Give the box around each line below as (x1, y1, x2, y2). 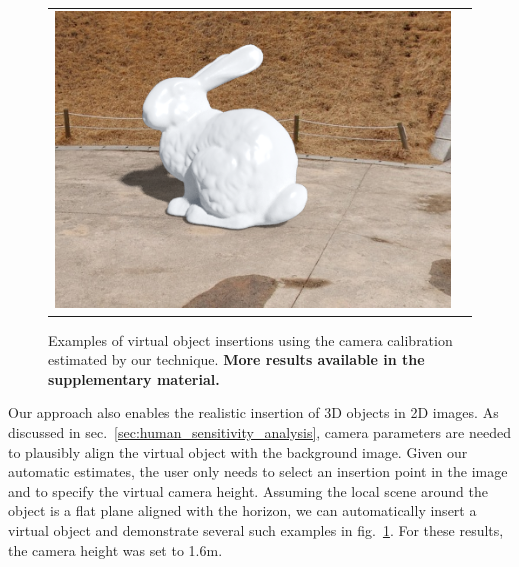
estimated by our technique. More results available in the (48, 349, 425, 370)
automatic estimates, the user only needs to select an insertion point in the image (8, 461, 508, 482)
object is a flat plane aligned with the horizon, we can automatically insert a (8, 500, 477, 521)
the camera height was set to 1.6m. (8, 539, 223, 560)
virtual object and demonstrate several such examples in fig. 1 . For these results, (8, 519, 504, 540)
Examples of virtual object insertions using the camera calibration (48, 329, 453, 350)
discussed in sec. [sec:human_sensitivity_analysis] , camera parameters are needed (8, 422, 511, 442)
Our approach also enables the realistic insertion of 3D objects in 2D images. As (8, 402, 499, 423)
